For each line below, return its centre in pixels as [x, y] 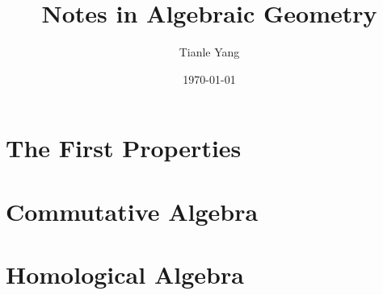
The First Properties [124, 148]
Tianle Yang [209, 52]
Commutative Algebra [132, 211]
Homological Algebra [125, 274]
